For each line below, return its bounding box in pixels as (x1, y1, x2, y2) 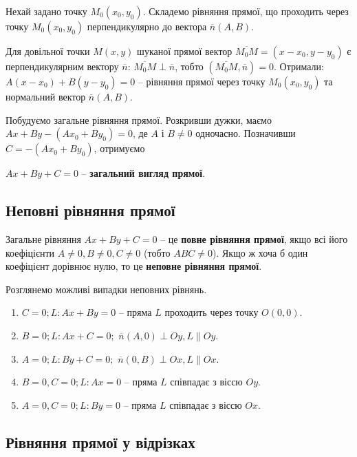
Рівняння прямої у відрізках (6, 431, 195, 452)
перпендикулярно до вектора (87, 19, 207, 33)
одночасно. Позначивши (195, 126, 296, 140)
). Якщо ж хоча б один (212, 245, 308, 259)
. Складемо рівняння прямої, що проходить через (142, 4, 349, 18)
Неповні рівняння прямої (6, 200, 175, 221)
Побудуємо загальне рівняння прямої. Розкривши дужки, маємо (6, 112, 272, 127)
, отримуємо (94, 141, 145, 156)
